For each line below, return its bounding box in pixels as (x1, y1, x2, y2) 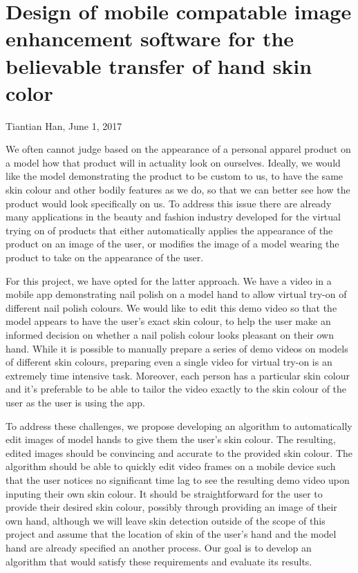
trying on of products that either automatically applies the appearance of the (6, 223, 333, 237)
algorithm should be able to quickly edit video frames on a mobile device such (6, 459, 336, 473)
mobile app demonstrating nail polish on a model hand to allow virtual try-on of (6, 287, 347, 301)
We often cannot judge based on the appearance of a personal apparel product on (6, 142, 351, 156)
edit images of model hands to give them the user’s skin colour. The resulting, (6, 432, 336, 447)
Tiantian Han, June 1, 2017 (6, 118, 122, 133)
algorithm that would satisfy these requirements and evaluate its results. (6, 554, 312, 568)
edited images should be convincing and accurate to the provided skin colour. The (6, 445, 353, 460)
